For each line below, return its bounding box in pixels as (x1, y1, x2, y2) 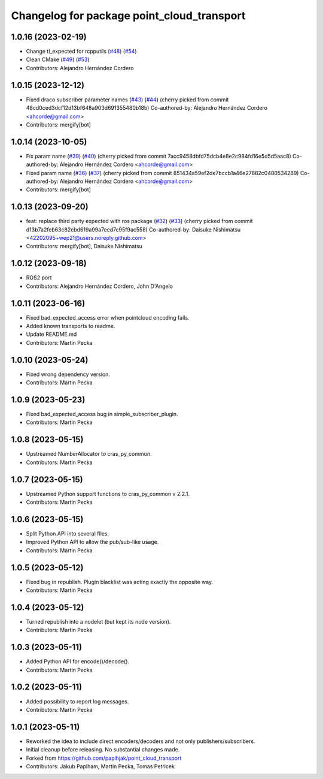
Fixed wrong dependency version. (26, 371, 111, 378)
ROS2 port (26, 274, 52, 281)
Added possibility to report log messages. (26, 697, 129, 705)
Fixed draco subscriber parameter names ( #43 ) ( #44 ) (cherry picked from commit (26, 96, 229, 103)
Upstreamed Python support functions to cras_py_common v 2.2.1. (26, 490, 190, 497)
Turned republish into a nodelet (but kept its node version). (26, 618, 171, 625)
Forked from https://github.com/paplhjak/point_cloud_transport (26, 754, 182, 762)
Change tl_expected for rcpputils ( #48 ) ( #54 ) (26, 48, 137, 55)
